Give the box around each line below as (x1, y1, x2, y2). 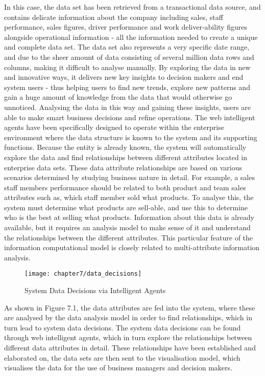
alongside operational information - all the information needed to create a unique (4, 31, 258, 42)
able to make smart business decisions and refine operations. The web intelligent (4, 112, 255, 122)
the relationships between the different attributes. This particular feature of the (4, 232, 253, 242)
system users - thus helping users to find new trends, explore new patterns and (4, 81, 250, 92)
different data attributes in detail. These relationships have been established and (4, 342, 256, 353)
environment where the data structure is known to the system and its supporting (4, 131, 257, 142)
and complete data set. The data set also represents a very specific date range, (4, 41, 250, 52)
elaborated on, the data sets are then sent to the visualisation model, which (4, 352, 240, 363)
